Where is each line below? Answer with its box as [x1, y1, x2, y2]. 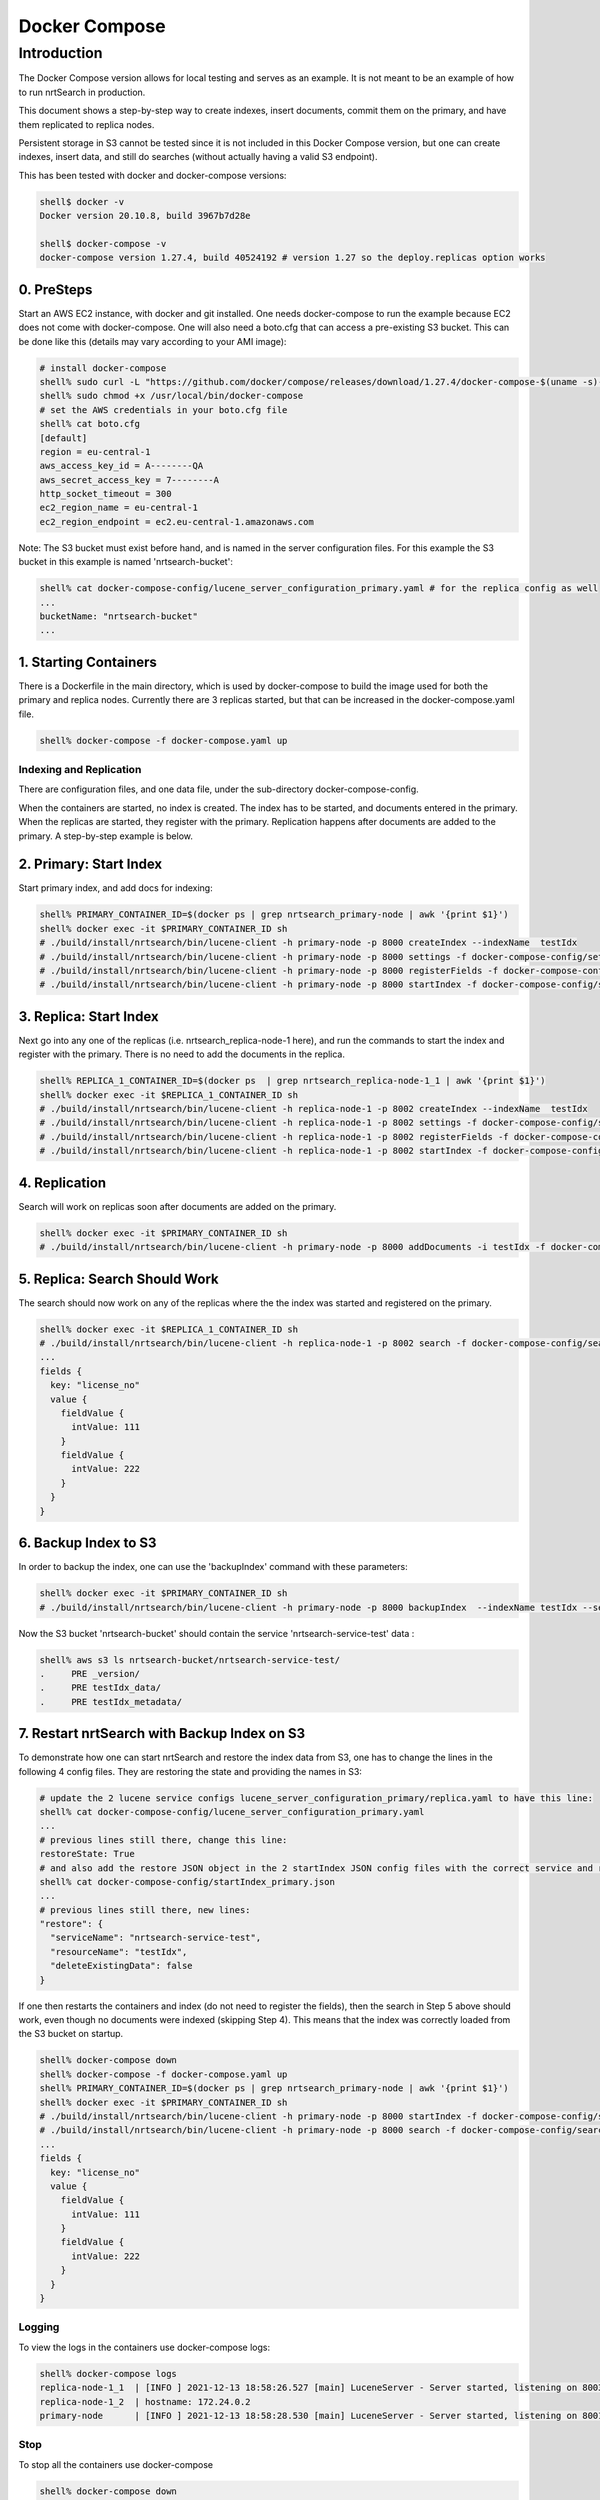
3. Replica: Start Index [18, 1008, 159, 1025]
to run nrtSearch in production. [18, 86, 146, 98]
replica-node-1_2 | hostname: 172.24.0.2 [39, 2396, 251, 2407]
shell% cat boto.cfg [39, 418, 140, 430]
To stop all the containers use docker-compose [18, 2458, 214, 2470]
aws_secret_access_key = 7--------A [39, 474, 220, 485]
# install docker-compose [39, 362, 167, 374]
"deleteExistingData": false [50, 1960, 194, 1972]
